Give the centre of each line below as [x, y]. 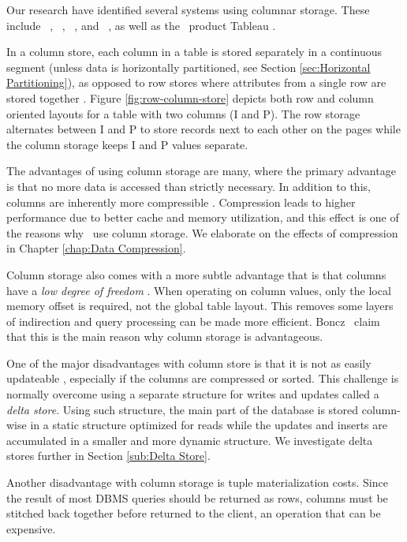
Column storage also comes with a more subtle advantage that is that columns [196, 274]
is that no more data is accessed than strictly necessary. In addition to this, [189, 186]
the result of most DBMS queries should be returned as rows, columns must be [197, 497]
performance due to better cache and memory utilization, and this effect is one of [203, 217]
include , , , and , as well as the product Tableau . [141, 25]
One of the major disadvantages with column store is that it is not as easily [189, 363]
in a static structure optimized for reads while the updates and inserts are [209, 425]
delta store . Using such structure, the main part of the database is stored [183, 409]
